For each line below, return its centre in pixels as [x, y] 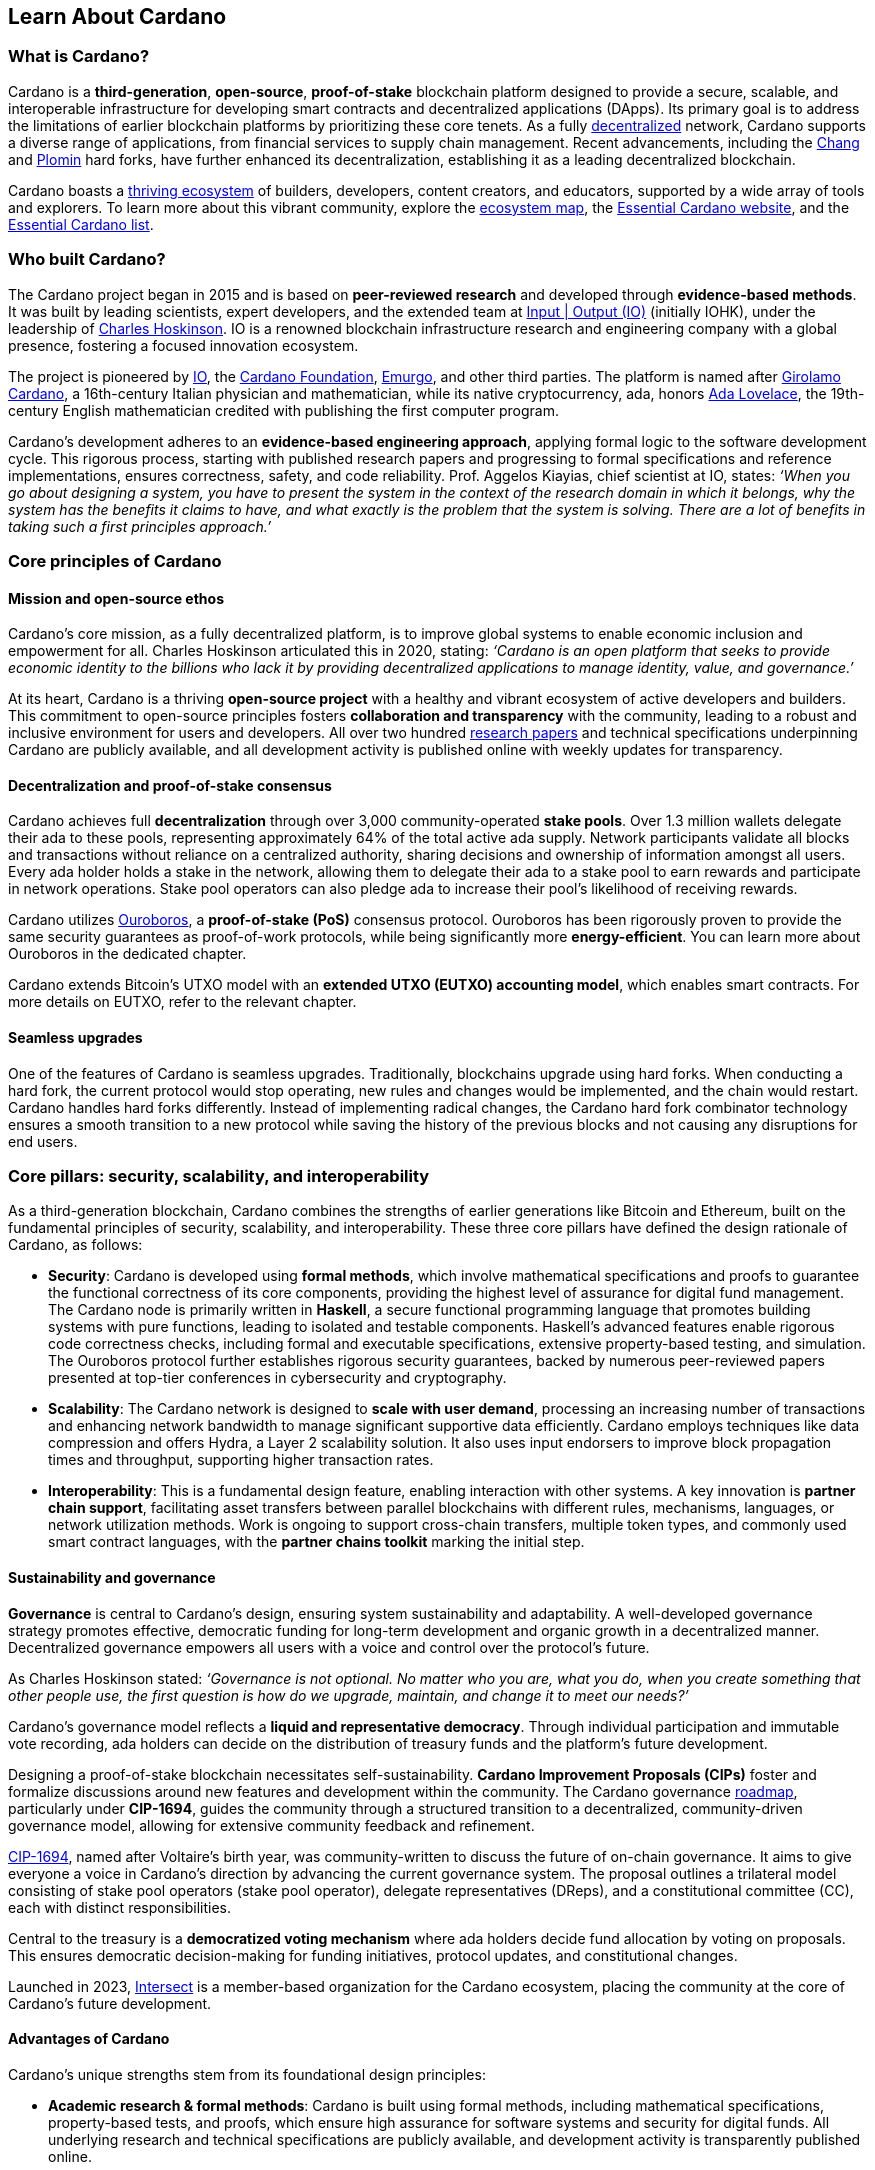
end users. [43, 1141]
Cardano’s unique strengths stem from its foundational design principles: [247, 2074]
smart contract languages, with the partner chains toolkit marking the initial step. [316, 1542]
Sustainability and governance [112, 1577]
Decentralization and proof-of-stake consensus [170, 785]
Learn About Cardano [117, 16]
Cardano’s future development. [110, 2003]
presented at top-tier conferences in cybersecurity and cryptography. [277, 1378]
